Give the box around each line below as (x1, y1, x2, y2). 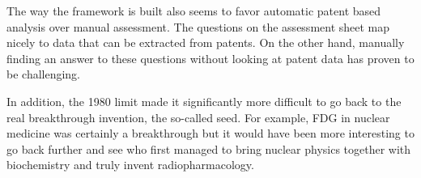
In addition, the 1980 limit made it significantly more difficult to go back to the (6, 92, 402, 109)
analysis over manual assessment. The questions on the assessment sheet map (6, 18, 390, 35)
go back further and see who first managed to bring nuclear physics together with (6, 140, 411, 157)
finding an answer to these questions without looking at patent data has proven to (6, 49, 415, 66)
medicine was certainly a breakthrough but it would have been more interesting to (6, 125, 415, 142)
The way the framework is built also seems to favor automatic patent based (6, 2, 381, 19)
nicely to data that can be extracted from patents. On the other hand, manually (6, 34, 405, 51)
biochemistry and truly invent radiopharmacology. (6, 156, 254, 173)
